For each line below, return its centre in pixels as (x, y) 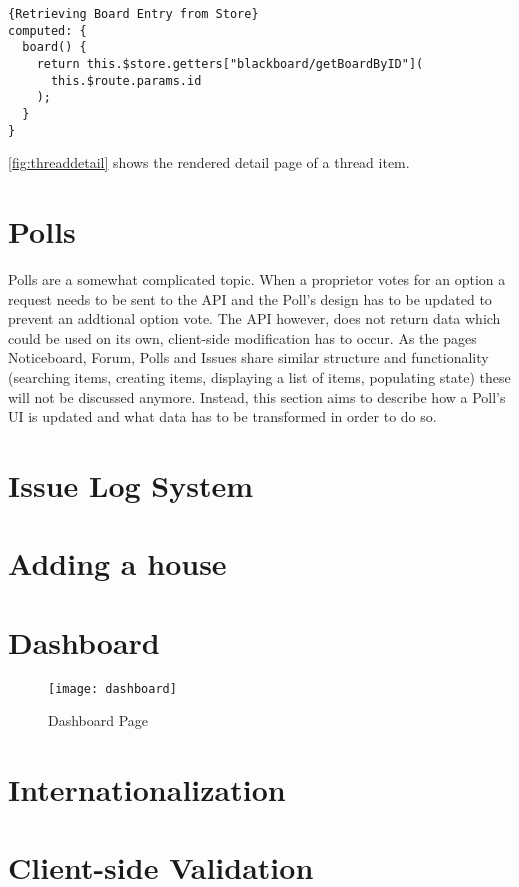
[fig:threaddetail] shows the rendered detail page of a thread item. (209, 162)
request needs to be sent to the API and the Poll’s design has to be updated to (250, 298)
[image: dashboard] (112, 688)
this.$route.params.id (126, 80)
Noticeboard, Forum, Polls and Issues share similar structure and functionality (248, 357)
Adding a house (117, 563)
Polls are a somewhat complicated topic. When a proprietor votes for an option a (257, 278)
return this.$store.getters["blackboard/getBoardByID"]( (230, 63)
